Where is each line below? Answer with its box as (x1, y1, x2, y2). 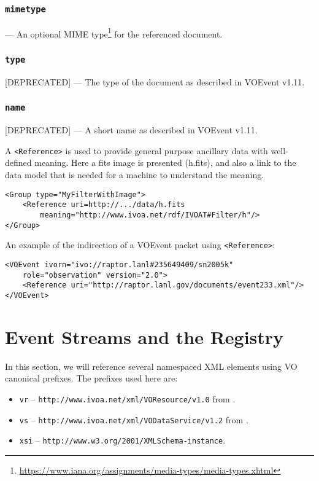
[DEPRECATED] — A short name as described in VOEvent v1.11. (5, 123, 258, 136)
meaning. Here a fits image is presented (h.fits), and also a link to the (34, 156, 296, 169)
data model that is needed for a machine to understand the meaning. (5, 168, 264, 181)
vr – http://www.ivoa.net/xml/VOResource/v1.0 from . (19, 392, 236, 405)
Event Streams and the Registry (5, 324, 284, 349)
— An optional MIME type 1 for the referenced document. (5, 25, 223, 40)
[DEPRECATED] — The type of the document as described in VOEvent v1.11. (5, 75, 305, 88)
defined (5, 156, 32, 169)
